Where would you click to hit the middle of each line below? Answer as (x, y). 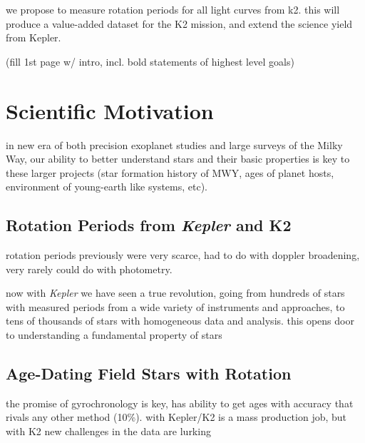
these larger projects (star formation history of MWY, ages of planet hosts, (170, 172)
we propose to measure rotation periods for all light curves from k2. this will (173, 9)
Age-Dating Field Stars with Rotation (149, 373)
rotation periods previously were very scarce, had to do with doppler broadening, (183, 255)
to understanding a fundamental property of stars (114, 335)
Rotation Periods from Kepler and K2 (149, 225)
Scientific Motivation (110, 110)
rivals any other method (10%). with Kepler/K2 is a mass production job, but (176, 417)
